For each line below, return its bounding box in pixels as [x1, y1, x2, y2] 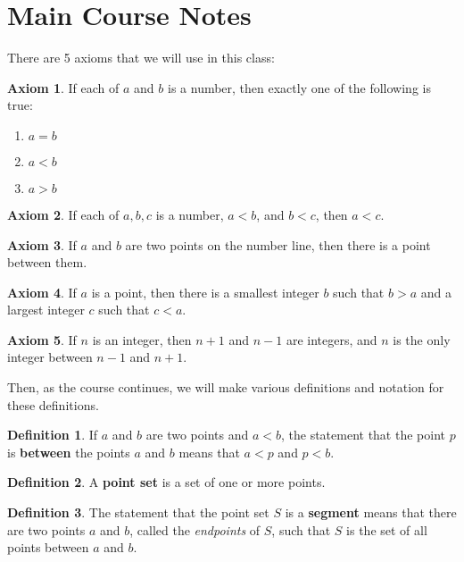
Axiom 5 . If [7, 330, 77, 348]
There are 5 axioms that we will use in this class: [7, 48, 275, 67]
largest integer [7, 300, 85, 319]
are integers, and [286, 330, 377, 348]
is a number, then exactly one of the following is [168, 78, 431, 96]
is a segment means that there [285, 503, 457, 522]
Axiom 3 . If [7, 235, 77, 254]
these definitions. [7, 395, 99, 414]
